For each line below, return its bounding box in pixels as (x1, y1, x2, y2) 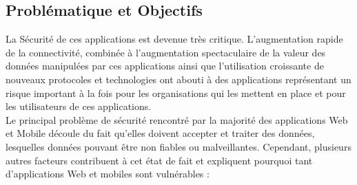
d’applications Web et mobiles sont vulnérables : (6, 166, 210, 181)
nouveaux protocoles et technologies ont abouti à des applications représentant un (6, 72, 351, 86)
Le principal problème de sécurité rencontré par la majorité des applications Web (6, 112, 348, 127)
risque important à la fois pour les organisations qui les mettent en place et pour (6, 85, 346, 100)
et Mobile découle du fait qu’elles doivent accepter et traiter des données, (6, 126, 315, 140)
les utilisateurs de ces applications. (6, 99, 152, 113)
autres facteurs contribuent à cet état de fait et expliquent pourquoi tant (6, 153, 313, 167)
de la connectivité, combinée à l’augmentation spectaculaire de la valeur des (6, 45, 326, 59)
